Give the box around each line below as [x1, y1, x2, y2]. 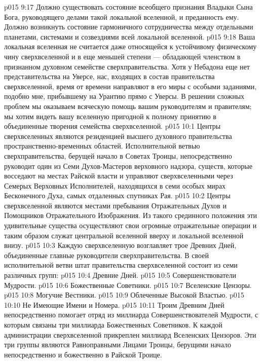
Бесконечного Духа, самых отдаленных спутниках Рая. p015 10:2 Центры [4, 190, 231, 201]
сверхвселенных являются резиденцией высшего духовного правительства [4, 130, 232, 141]
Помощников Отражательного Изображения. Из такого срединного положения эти [4, 210, 257, 221]
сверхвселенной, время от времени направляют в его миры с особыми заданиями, [4, 81, 257, 91]
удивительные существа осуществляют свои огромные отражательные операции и [4, 220, 257, 231]
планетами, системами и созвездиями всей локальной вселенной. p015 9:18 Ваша [4, 31, 255, 42]
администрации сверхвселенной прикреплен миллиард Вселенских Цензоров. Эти [4, 329, 256, 340]
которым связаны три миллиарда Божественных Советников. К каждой [4, 319, 222, 330]
